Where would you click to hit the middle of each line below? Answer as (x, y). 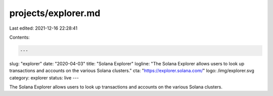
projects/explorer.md (55, 13)
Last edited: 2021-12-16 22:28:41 (43, 28)
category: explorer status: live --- (44, 77)
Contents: (19, 37)
